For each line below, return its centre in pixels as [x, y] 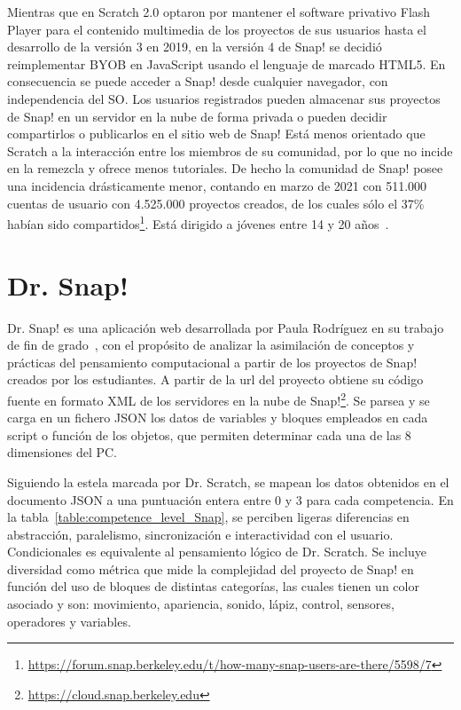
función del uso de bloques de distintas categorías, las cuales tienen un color [213, 586]
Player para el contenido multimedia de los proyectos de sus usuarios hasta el [217, 29]
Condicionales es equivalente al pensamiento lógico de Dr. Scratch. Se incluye [217, 552]
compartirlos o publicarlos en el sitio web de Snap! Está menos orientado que [216, 134]
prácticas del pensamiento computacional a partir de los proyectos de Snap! [212, 362]
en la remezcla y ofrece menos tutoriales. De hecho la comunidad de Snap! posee [225, 168]
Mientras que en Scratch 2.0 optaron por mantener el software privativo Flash [219, 12]
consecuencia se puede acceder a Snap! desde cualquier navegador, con [198, 81]
